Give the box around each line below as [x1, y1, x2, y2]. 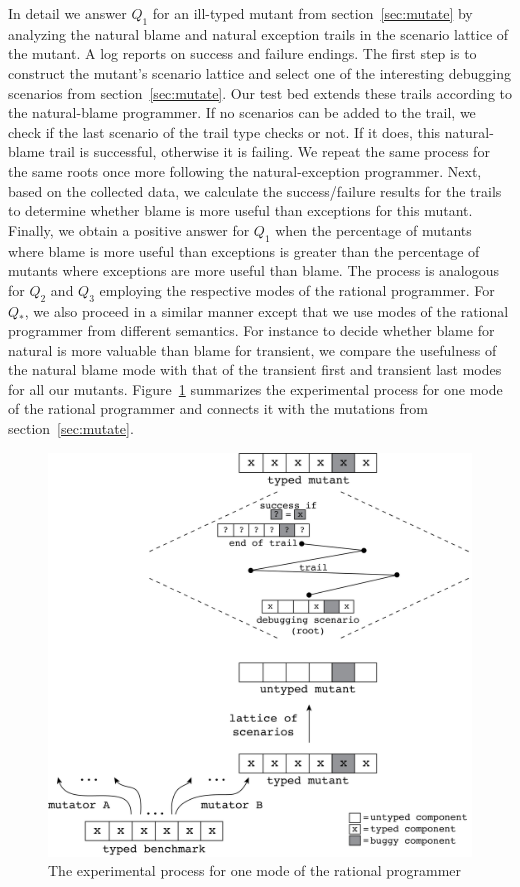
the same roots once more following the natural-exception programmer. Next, [8, 160, 482, 181]
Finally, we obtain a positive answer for [8, 219, 250, 240]
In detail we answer [8, 3, 127, 23]
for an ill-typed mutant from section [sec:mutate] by [152, 3, 473, 23]
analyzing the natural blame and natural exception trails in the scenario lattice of [8, 23, 509, 44]
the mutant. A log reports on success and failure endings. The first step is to [8, 43, 477, 64]
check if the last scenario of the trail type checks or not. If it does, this [8, 121, 441, 142]
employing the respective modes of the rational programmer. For [99, 279, 495, 300]
